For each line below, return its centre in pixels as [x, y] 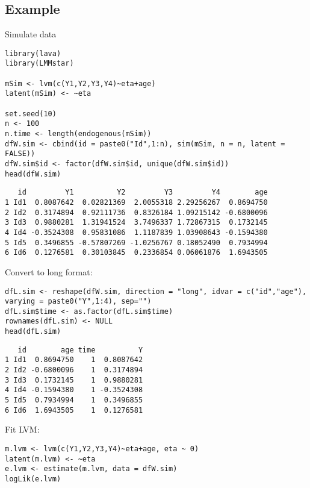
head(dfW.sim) [33, 174]
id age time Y [80, 350]
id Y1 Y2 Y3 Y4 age [143, 192]
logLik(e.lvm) [33, 479]
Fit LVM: [22, 429]
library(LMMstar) [39, 64]
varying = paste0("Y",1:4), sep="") [78, 302]
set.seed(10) [31, 114]
